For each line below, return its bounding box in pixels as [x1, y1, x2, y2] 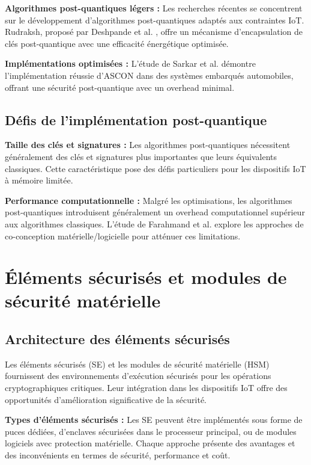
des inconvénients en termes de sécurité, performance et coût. [5, 449, 231, 461]
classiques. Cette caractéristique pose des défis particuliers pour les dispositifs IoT [5, 162, 306, 174]
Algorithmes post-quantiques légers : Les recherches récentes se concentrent [5, 2, 303, 14]
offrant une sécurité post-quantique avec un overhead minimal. [5, 81, 235, 93]
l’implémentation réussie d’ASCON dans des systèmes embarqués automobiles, [5, 69, 294, 81]
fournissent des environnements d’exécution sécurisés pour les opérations [5, 369, 271, 382]
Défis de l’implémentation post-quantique [5, 110, 267, 129]
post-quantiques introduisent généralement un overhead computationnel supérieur [5, 206, 305, 218]
